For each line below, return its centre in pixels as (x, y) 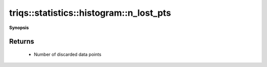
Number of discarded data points (67, 54)
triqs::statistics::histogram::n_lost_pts (90, 13)
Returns (22, 42)
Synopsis (19, 28)
